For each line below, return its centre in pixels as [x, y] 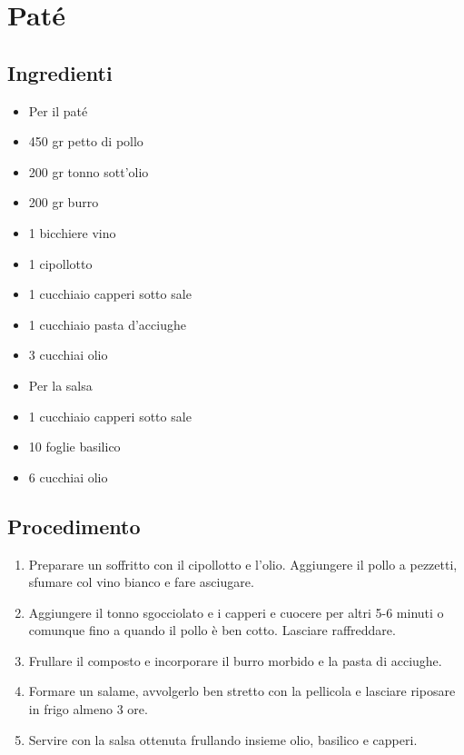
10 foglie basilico [74, 447]
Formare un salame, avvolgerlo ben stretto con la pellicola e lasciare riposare [242, 691]
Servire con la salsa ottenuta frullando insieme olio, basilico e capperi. [223, 739]
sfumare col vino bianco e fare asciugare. [141, 582]
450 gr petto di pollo [86, 141]
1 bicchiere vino [72, 232]
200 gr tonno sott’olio [89, 171]
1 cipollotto [60, 263]
